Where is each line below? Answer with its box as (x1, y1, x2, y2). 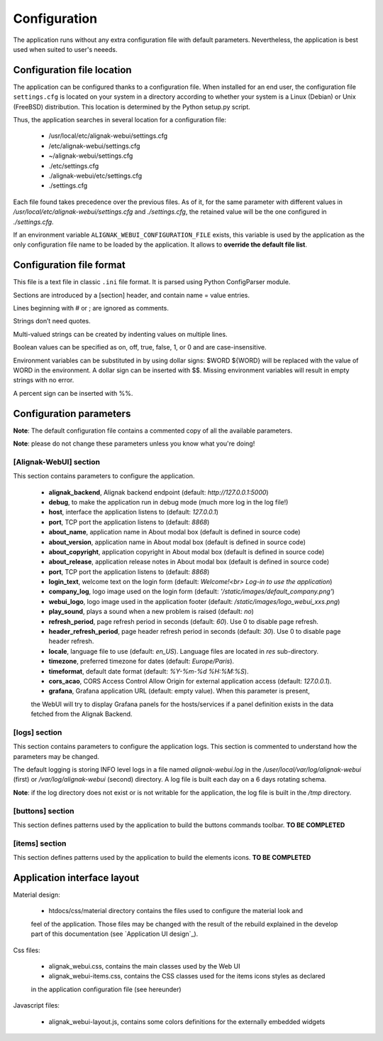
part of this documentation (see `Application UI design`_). (30, 929, 199, 938)
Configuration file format (13, 259, 126, 271)
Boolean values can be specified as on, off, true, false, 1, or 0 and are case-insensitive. (13, 343, 267, 352)
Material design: (13, 890, 60, 899)
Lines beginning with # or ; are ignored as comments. (13, 304, 170, 312)
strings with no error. (13, 376, 74, 384)
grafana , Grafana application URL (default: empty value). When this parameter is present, (48, 686, 310, 696)
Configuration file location (13, 64, 132, 76)
